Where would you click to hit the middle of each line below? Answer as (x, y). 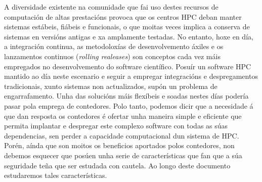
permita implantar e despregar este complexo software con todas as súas (116, 126)
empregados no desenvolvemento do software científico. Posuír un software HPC (128, 66)
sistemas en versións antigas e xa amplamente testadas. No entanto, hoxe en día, (129, 36)
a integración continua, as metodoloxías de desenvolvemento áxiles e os (114, 46)
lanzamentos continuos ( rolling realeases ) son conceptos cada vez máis (112, 56)
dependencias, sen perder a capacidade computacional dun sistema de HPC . (122, 135)
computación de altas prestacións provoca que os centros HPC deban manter (123, 16)
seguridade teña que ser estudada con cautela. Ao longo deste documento (117, 165)
